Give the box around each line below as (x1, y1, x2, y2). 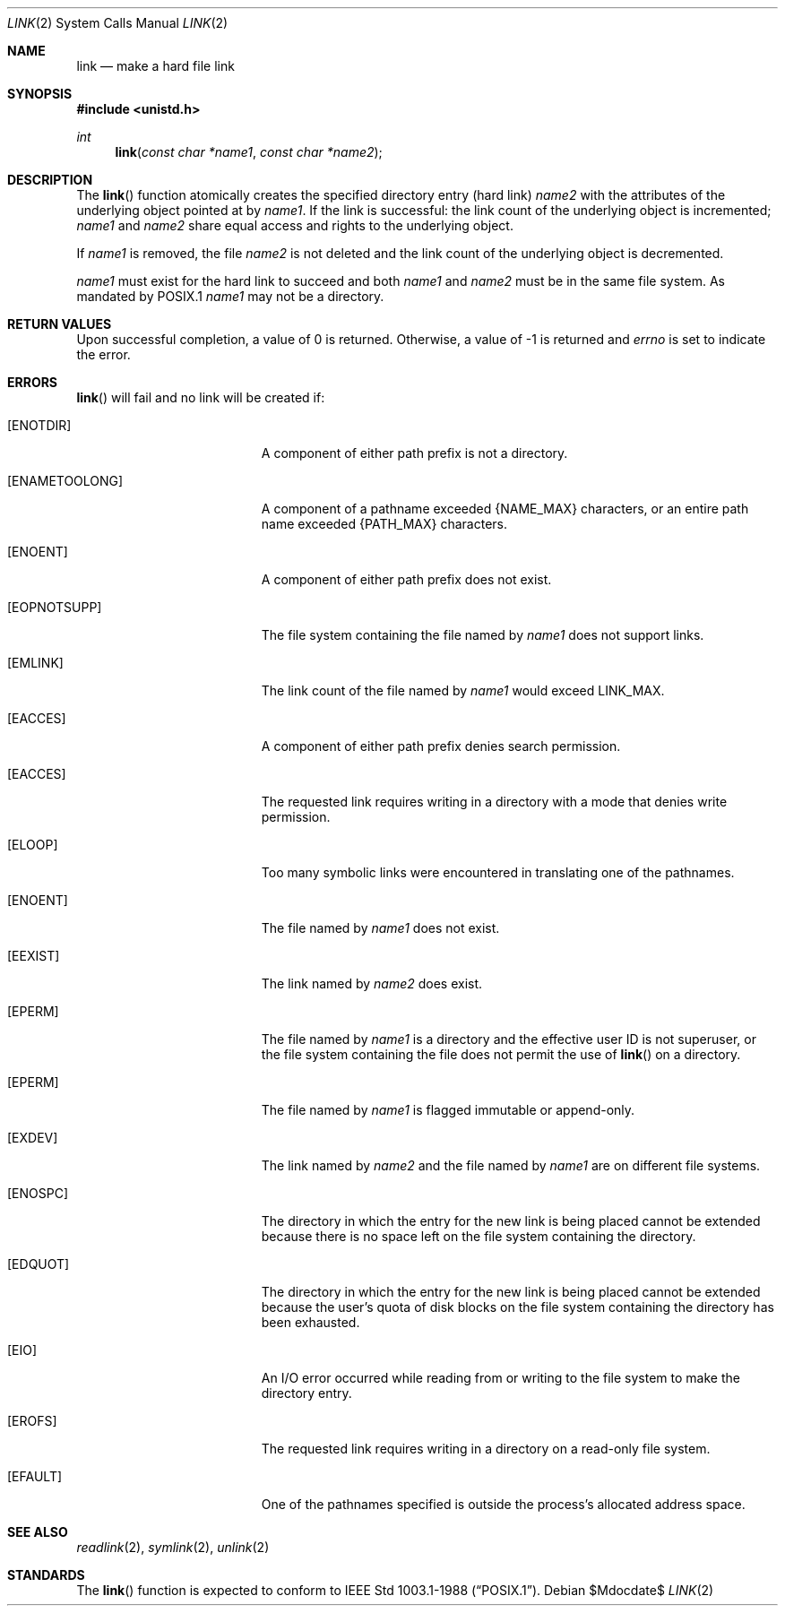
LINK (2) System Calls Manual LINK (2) (7, 15, 229, 30)
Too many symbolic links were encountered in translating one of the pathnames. (261, 865, 735, 880)
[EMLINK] (7, 655, 64, 670)
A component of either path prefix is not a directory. (261, 445, 568, 461)
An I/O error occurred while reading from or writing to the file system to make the (261, 1370, 740, 1385)
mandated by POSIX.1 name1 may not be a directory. (76, 289, 384, 304)
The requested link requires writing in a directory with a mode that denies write (261, 794, 728, 809)
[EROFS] (7, 1413, 57, 1428)
